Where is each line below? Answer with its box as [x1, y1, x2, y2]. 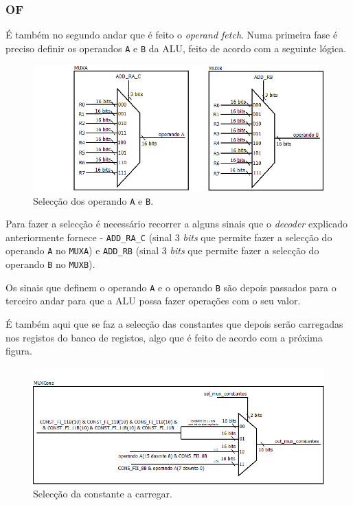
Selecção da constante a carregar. [33, 486, 172, 501]
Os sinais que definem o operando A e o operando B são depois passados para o [5, 280, 337, 294]
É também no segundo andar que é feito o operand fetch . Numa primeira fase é [5, 27, 338, 42]
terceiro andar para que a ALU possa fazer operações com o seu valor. [5, 293, 301, 308]
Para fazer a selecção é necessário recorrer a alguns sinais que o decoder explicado [5, 216, 348, 231]
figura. [5, 344, 32, 358]
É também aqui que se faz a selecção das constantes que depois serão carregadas [5, 316, 343, 330]
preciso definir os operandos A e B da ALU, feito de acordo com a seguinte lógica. [5, 41, 347, 55]
